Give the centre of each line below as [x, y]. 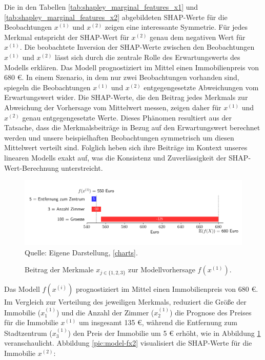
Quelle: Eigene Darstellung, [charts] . [81, 252]
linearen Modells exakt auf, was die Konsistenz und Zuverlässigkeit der [115, 157]
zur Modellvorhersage [162, 269]
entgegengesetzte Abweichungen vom [201, 87]
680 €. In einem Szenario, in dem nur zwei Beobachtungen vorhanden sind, [122, 77]
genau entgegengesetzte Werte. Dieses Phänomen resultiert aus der [127, 117]
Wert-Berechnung [32, 167]
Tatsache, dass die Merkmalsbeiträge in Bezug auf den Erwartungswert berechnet [132, 127]
